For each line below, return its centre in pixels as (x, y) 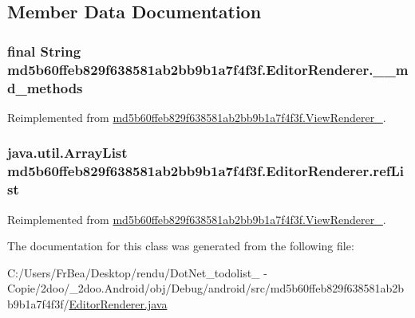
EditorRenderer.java (118, 303)
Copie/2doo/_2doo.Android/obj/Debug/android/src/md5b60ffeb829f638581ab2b (206, 288)
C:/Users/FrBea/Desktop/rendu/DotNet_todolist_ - (137, 272)
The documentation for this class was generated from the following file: (181, 246)
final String (44, 51)
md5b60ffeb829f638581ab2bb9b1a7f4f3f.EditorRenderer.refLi (206, 171)
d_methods (45, 87)
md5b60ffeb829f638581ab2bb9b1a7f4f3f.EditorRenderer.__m (208, 69)
